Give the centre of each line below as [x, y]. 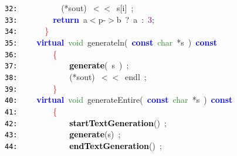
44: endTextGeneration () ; [83, 145]
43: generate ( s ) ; [63, 134]
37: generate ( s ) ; [67, 65]
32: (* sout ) [46, 8]
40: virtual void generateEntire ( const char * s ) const [119, 100]
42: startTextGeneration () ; [86, 122]
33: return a [46, 19]
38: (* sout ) [50, 76]
